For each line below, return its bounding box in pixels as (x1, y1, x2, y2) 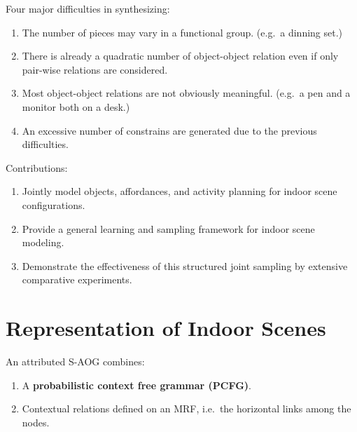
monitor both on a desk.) (22, 99, 130, 114)
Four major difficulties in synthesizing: (6, 1, 170, 15)
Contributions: (6, 160, 68, 175)
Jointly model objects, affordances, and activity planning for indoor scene (22, 184, 337, 198)
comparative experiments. (22, 272, 132, 287)
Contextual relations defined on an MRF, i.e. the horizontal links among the (22, 401, 351, 416)
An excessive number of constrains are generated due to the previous (22, 123, 317, 137)
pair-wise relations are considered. (22, 62, 168, 76)
